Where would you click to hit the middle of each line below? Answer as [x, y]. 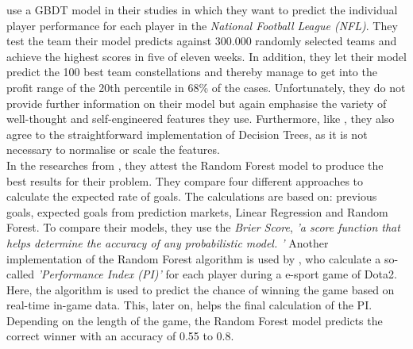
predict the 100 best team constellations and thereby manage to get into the [192, 72]
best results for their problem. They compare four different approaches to [185, 180]
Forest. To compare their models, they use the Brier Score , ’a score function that [203, 227]
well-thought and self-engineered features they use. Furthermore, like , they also [201, 119]
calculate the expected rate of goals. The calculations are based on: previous [192, 196]
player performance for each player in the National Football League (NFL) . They [202, 25]
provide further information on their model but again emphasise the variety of [197, 103]
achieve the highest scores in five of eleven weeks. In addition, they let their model [206, 56]
